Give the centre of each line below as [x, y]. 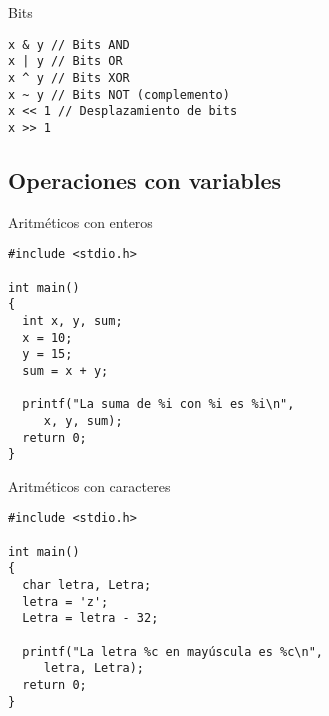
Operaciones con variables [145, 179]
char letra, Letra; [87, 585]
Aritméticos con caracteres [89, 485]
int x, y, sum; [72, 320]
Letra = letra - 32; [90, 618]
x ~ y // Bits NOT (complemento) [119, 94]
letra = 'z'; [65, 601]
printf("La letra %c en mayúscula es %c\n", [172, 651]
